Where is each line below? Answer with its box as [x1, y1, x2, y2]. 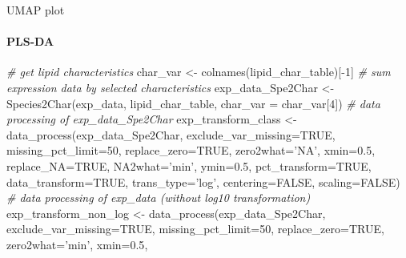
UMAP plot [6, 2, 65, 18]
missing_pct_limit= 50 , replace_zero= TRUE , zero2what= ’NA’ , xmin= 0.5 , [6, 142, 376, 159]
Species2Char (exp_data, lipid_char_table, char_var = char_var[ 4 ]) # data [6, 95, 380, 111]
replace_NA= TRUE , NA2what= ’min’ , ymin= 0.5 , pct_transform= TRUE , [6, 157, 372, 174]
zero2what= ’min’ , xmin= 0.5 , [6, 236, 148, 252]
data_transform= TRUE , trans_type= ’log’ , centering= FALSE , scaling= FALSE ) [6, 173, 400, 190]
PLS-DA [6, 33, 54, 50]
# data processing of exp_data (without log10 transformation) [6, 189, 311, 206]
